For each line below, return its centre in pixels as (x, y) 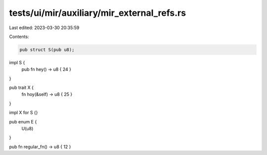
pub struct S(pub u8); (47, 50)
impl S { (17, 62)
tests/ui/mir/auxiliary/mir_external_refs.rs (98, 13)
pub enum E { (23, 121)
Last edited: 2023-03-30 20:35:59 (44, 28)
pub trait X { (22, 88)
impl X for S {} (23, 113)
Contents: (19, 37)
